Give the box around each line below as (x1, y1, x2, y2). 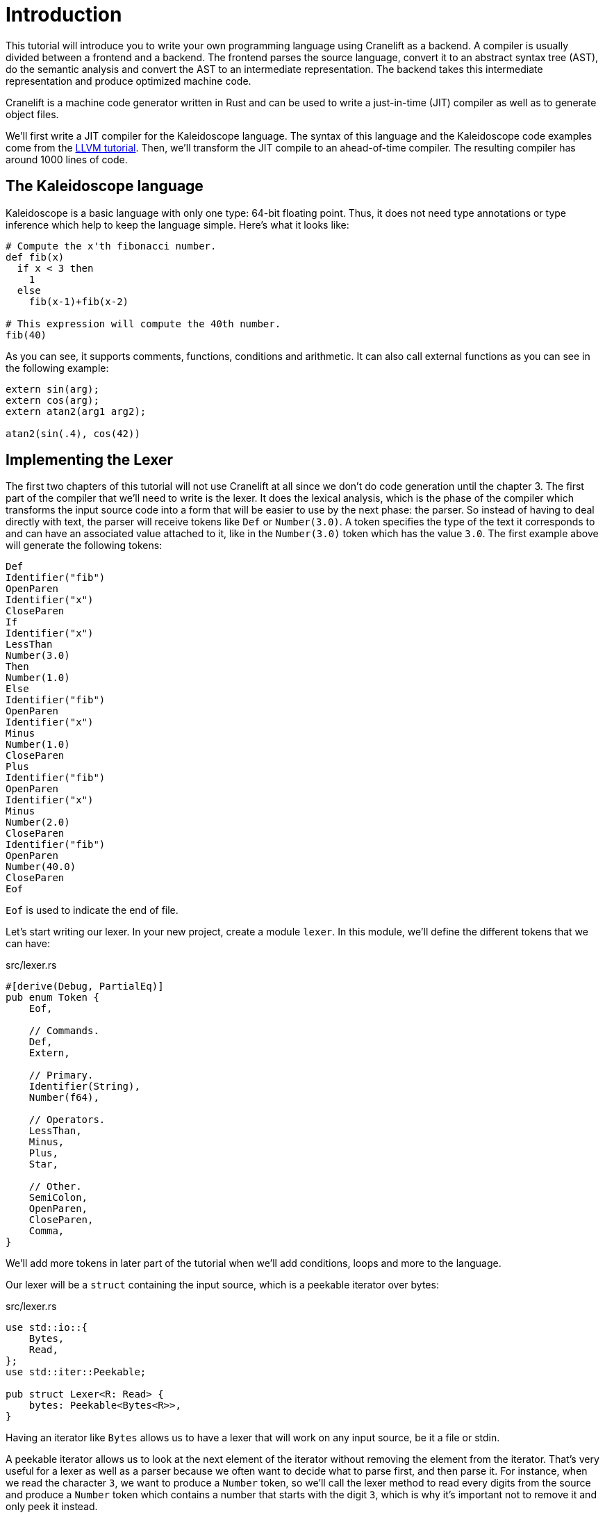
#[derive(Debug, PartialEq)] (6, 981, 164, 992)
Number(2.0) (6, 817, 70, 828)
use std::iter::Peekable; (6, 1366, 147, 1378)
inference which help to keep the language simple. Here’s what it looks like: (6, 218, 349, 231)
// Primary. (28, 1070, 94, 1081)
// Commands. (28, 1025, 99, 1037)
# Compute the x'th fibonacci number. (6, 240, 217, 252)
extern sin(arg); (6, 383, 99, 395)
